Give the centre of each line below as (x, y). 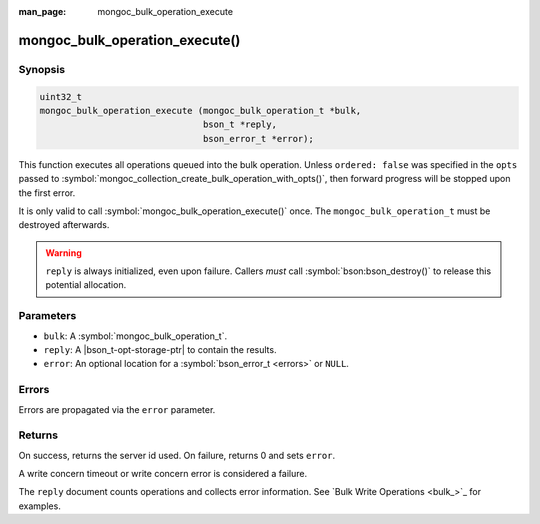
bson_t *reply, (239, 124)
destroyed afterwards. (64, 225)
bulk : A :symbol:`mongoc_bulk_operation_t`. (135, 336)
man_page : (42, 11)
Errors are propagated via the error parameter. (117, 409)
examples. (40, 506)
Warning (63, 252)
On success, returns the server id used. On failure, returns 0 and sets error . (176, 455)
